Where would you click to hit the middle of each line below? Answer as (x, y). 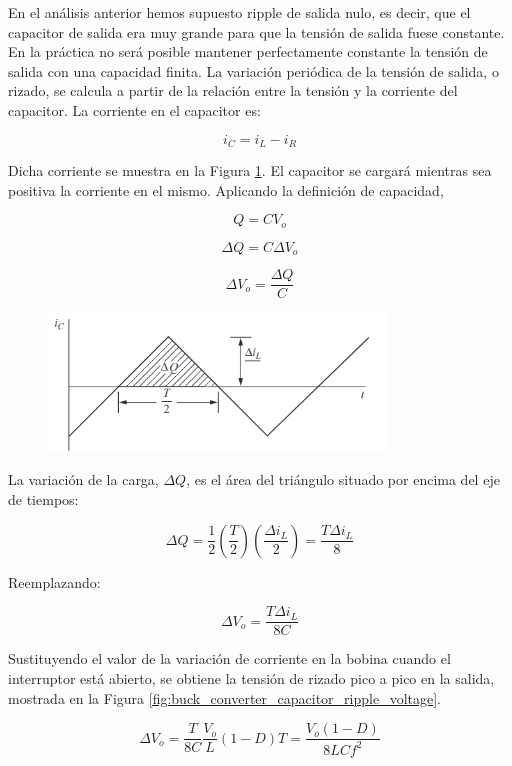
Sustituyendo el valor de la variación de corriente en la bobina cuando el (229, 658)
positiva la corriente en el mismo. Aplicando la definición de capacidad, (226, 189)
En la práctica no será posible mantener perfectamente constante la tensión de (248, 51)
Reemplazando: (54, 581)
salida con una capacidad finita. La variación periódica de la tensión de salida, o (253, 70)
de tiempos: (43, 499)
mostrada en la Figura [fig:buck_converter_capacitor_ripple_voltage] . (225, 697)
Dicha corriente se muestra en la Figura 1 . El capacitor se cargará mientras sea (250, 170)
